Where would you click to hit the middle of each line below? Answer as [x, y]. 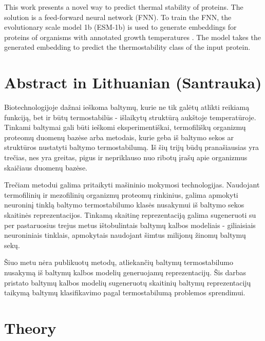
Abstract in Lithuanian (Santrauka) [133, 82]
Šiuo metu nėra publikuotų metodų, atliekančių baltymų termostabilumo [119, 262]
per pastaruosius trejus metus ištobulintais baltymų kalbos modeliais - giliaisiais [130, 225]
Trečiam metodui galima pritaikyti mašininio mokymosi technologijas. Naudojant [132, 185]
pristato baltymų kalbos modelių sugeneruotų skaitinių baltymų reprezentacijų [128, 282]
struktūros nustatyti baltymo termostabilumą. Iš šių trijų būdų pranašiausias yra [132, 147]
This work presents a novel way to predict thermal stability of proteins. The [124, 7]
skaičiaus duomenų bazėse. [46, 167]
